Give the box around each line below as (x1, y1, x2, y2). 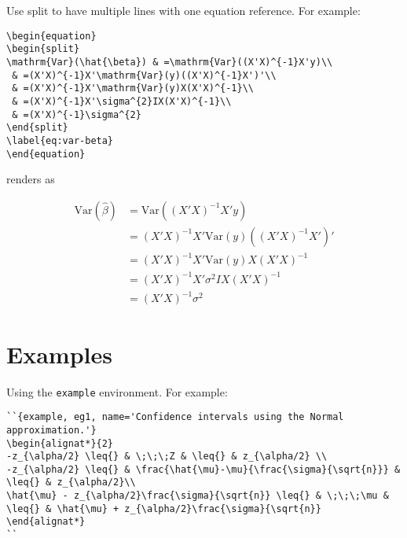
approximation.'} (6, 424, 97, 436)
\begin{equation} (6, 30, 97, 42)
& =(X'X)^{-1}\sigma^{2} (12, 109, 141, 120)
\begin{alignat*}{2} (6, 437, 114, 449)
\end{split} (6, 122, 68, 134)
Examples (6, 337, 112, 370)
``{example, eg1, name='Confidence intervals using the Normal (6, 411, 344, 423)
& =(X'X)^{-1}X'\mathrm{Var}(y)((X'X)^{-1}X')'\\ (12, 69, 277, 81)
